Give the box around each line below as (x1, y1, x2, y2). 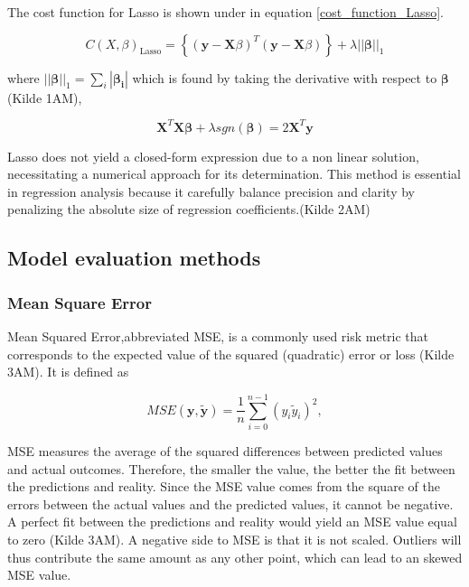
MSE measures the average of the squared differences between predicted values (7, 441, 443, 460)
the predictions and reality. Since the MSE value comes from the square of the (7, 477, 440, 496)
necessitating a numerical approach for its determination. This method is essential (7, 164, 461, 183)
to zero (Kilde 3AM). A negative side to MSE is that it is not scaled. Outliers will (7, 529, 462, 548)
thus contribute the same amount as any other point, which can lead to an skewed (7, 547, 463, 566)
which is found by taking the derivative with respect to (132, 68, 437, 87)
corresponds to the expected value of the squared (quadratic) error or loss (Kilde (7, 344, 455, 363)
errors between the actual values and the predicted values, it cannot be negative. (7, 494, 454, 513)
